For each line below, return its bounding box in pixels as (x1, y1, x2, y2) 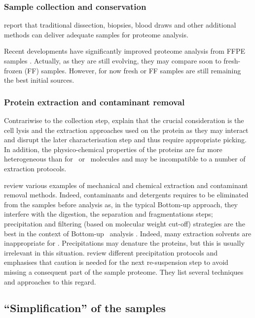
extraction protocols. (4, 163, 67, 173)
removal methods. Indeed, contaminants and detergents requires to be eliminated (4, 190, 249, 200)
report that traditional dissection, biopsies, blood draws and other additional (4, 20, 236, 30)
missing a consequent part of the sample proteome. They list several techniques (4, 266, 244, 277)
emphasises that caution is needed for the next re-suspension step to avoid (4, 257, 228, 267)
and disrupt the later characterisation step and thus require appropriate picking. (4, 134, 247, 145)
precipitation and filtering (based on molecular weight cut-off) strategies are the (4, 218, 245, 228)
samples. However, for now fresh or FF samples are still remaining (41, 65, 241, 75)
